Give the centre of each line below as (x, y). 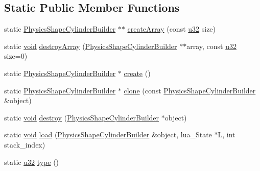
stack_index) (25, 144)
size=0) (16, 56)
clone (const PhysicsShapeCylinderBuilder (190, 90)
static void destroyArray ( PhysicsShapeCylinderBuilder (91, 46)
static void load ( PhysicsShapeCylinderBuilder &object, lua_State (108, 135)
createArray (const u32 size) (172, 29)
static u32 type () (32, 162)
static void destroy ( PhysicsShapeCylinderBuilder (82, 117)
